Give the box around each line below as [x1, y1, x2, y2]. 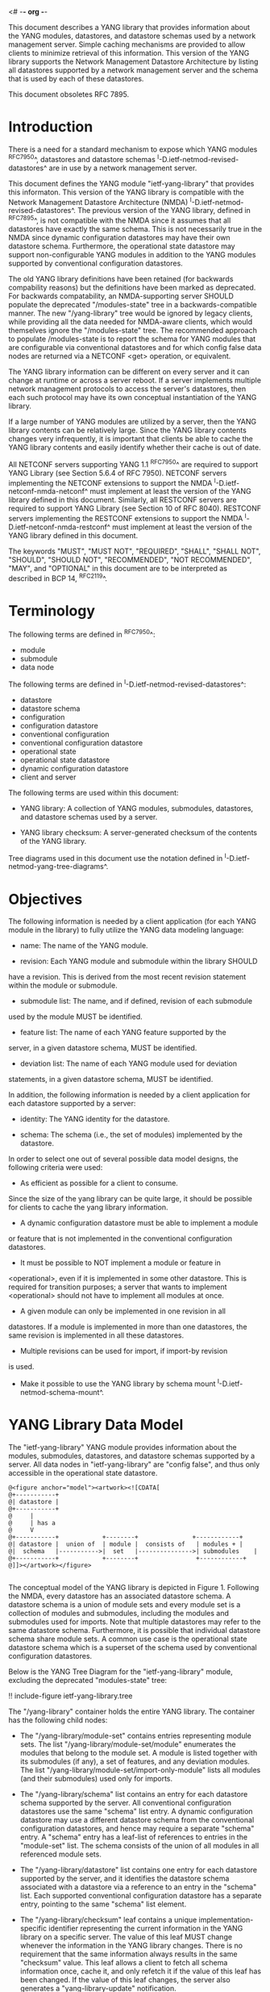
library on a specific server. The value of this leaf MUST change [19, 1931, 232, 1941]
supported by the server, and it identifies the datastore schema [19, 1873, 230, 1883]
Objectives [8, 890, 83, 908]
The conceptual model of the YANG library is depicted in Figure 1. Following [8, 1582, 260, 1592]
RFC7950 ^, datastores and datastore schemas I [8, 152, 160, 164]
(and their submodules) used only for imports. [19, 1773, 173, 1783]
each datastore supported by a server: [8, 1099, 136, 1109]
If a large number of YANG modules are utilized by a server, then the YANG [8, 416, 256, 426]
